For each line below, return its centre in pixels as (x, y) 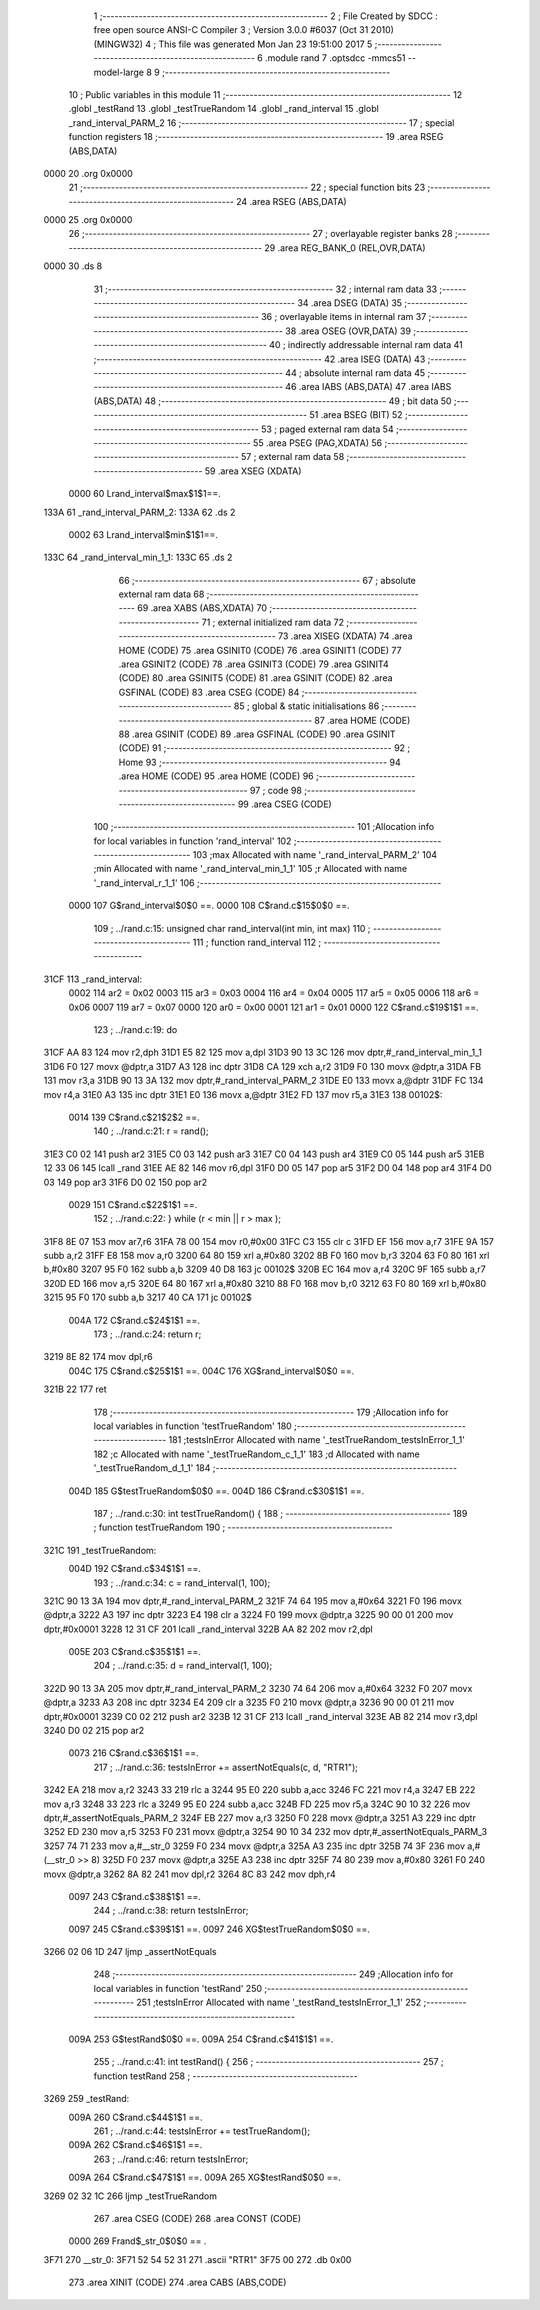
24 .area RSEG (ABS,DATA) (291, 201)
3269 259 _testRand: (86, 2099)
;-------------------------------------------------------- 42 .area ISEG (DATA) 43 (259, 359)
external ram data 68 (161, 594)
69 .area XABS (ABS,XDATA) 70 (201, 608)
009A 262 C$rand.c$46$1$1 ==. (135, 2145)
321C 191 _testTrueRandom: (100, 1550)
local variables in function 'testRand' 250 (178, 1988)
